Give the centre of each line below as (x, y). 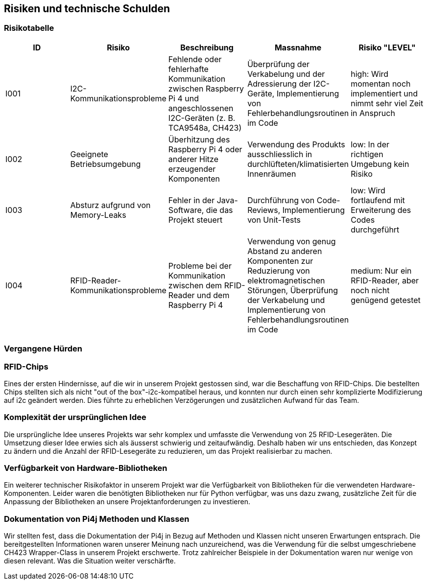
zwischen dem (195, 285)
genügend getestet (386, 300)
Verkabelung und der (286, 74)
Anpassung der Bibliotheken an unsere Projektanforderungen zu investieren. (127, 502)
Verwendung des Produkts (296, 144)
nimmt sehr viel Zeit (387, 103)
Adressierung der (279, 83)
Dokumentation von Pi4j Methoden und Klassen (97, 519)
